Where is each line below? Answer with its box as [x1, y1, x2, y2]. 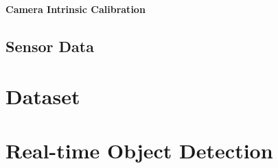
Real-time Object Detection [5, 136, 273, 164]
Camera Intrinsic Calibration [5, 1, 146, 16]
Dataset [5, 82, 80, 110]
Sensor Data [5, 35, 94, 56]
